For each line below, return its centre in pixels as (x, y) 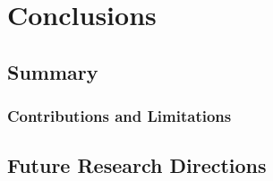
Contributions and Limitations (119, 116)
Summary (53, 71)
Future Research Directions (137, 165)
